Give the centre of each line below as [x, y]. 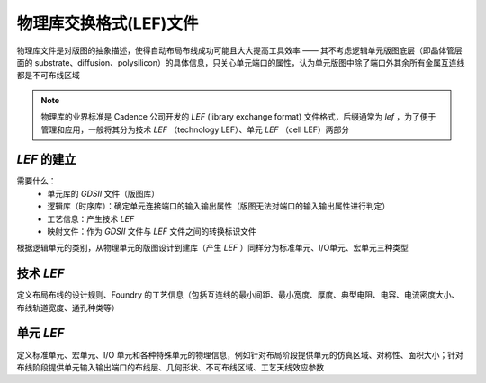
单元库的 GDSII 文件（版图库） [103, 193]
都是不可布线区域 [48, 76]
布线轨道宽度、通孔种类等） [68, 307]
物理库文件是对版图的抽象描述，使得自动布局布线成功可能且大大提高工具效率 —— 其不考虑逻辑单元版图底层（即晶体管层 [239, 50]
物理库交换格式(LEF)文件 [108, 23]
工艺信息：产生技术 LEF [91, 218]
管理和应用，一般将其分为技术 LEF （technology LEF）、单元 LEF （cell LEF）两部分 [195, 129]
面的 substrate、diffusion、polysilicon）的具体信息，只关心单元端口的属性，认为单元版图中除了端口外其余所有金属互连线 [241, 62]
